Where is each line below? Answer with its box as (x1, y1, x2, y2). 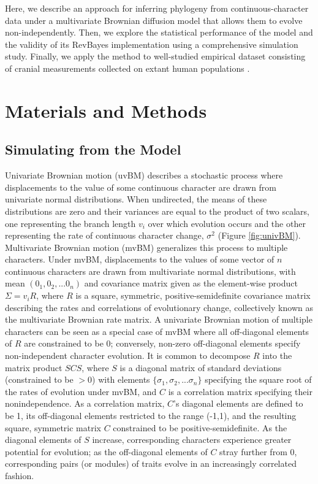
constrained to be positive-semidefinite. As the (113, 421, 287, 434)
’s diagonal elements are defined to (173, 397, 303, 410)
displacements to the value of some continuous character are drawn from (5, 180, 277, 193)
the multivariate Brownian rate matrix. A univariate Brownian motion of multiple (5, 313, 312, 326)
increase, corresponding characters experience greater (92, 433, 292, 446)
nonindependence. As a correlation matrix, (5, 397, 165, 410)
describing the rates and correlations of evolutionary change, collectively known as (5, 301, 313, 313)
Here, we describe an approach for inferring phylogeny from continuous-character (5, 2, 309, 14)
